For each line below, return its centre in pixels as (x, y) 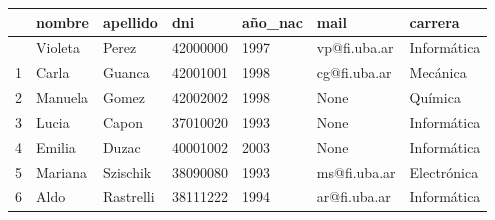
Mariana (62, 171)
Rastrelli (128, 196)
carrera (434, 21)
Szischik (127, 171)
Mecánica (438, 72)
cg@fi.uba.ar (354, 72)
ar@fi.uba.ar (353, 196)
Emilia (56, 146)
